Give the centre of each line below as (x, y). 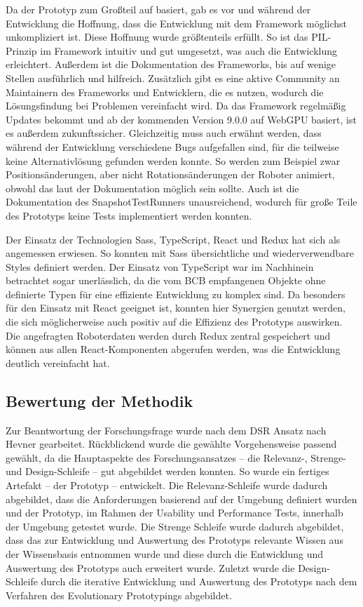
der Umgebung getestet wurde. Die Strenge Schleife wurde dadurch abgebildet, (175, 526)
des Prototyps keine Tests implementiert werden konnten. (129, 215)
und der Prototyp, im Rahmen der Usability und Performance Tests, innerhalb (174, 513)
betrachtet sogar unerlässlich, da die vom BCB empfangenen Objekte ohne (166, 280)
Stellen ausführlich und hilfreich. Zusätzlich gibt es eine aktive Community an (173, 78)
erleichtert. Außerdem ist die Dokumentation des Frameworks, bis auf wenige (171, 64)
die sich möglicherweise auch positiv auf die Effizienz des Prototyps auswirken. (174, 322)
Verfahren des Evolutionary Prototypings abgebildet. (119, 595)
